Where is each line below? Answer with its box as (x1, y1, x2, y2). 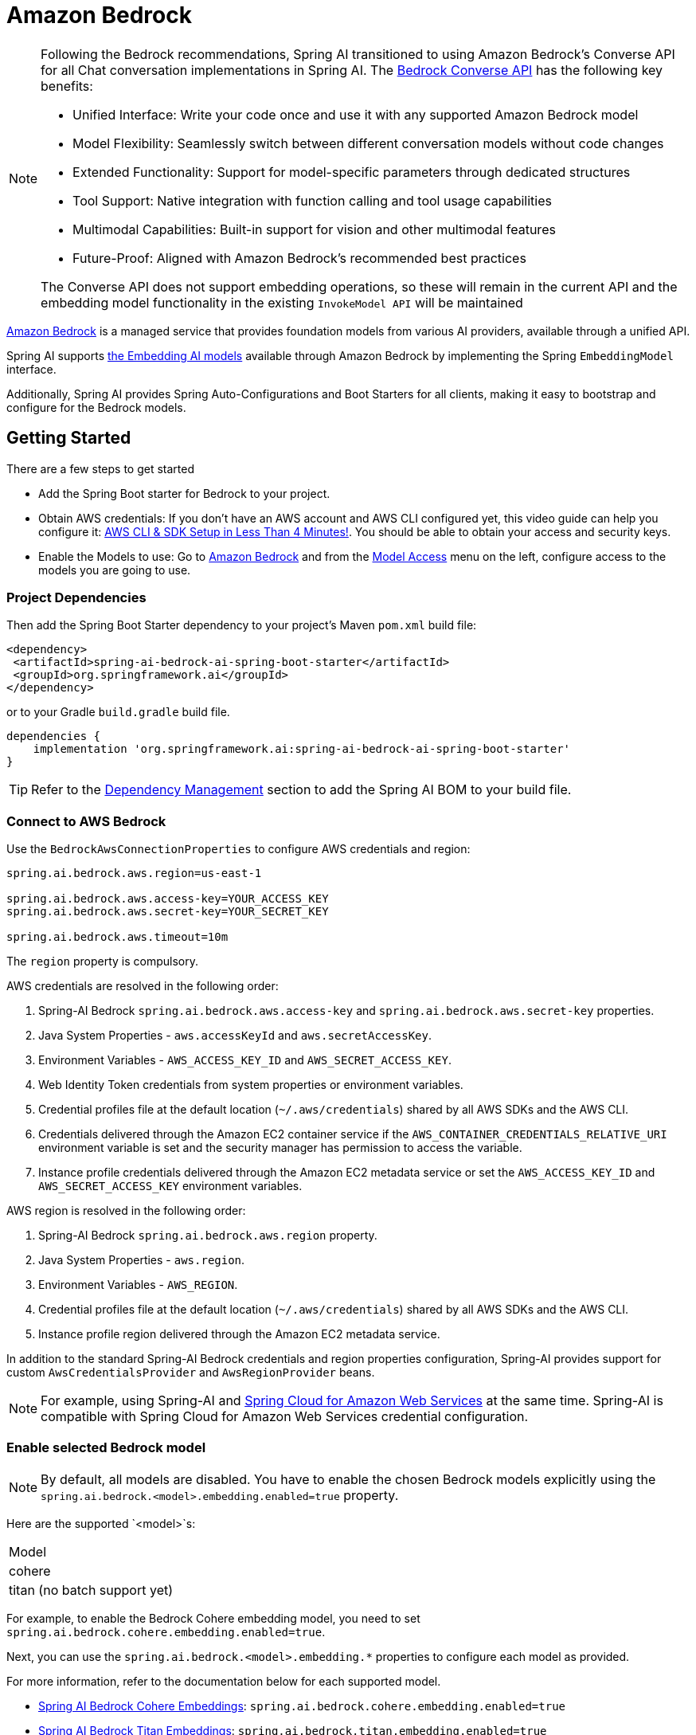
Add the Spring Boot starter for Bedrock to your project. (38, 486, 330, 500)
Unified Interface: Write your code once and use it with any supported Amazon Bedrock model (72, 106, 639, 123)
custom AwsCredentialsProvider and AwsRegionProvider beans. (6, 1365, 375, 1380)
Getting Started (6, 428, 131, 448)
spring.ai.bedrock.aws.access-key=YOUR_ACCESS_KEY (6, 892, 329, 906)
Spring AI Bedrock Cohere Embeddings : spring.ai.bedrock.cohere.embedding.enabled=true (38, 1698, 565, 1713)
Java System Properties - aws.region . (38, 1253, 245, 1267)
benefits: (41, 77, 93, 94)
